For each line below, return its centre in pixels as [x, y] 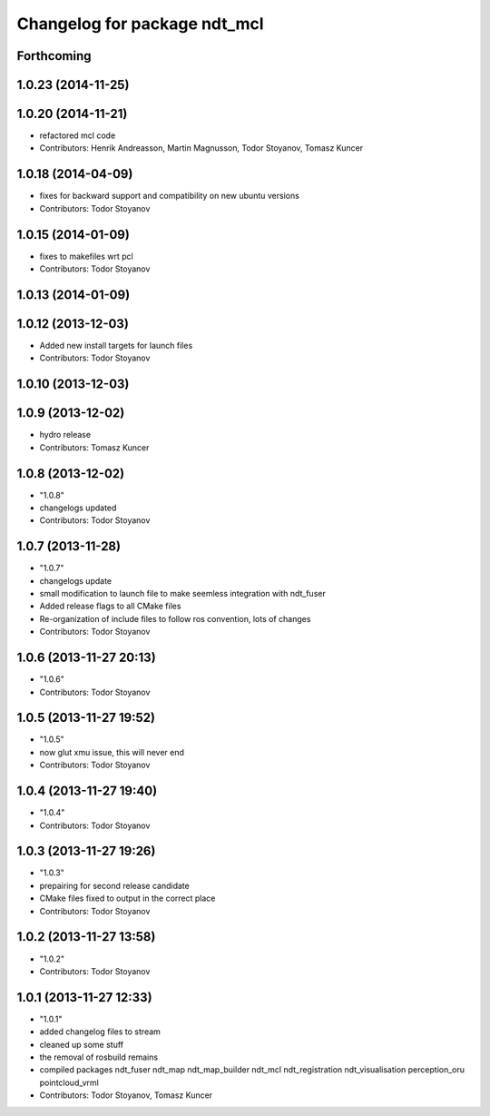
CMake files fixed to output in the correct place [127, 898]
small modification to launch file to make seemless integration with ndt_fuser [182, 594]
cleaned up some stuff [82, 1044]
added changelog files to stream [100, 1032]
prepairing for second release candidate [114, 885]
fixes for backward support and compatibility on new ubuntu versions [169, 196]
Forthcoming [54, 56]
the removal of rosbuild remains [99, 1057]
